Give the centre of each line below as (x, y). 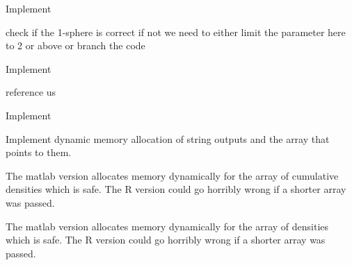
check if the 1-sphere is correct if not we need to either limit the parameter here (176, 32)
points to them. (39, 152)
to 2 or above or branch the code (75, 45)
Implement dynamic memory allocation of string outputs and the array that (168, 138)
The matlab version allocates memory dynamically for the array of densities (167, 226)
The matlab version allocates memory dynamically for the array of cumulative (172, 175)
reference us (31, 92)
